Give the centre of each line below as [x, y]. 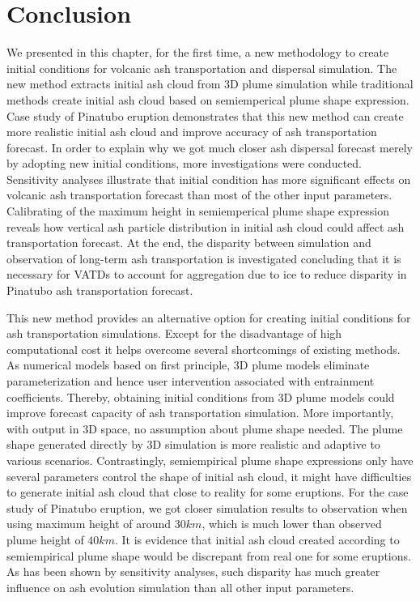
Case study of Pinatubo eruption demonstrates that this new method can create [205, 115]
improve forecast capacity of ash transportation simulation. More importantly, [200, 413]
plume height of [45, 539]
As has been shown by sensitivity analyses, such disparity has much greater [193, 571]
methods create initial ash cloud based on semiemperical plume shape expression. [208, 99]
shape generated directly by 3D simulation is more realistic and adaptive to [193, 444]
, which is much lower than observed [292, 524]
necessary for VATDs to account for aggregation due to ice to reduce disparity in [207, 274]
